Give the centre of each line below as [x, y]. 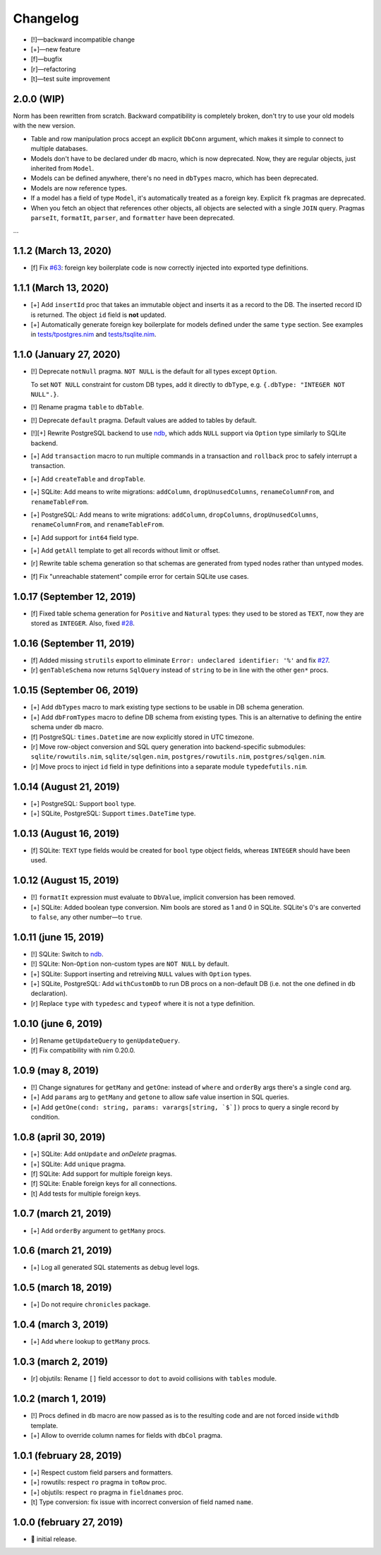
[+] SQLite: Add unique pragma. [78, 1164]
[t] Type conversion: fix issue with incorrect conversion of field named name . [142, 1502]
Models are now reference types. [79, 188]
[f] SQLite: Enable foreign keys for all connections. [104, 1184]
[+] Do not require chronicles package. [91, 1304]
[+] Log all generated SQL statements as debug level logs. [115, 1268]
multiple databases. [59, 149]
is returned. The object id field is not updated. [98, 315]
